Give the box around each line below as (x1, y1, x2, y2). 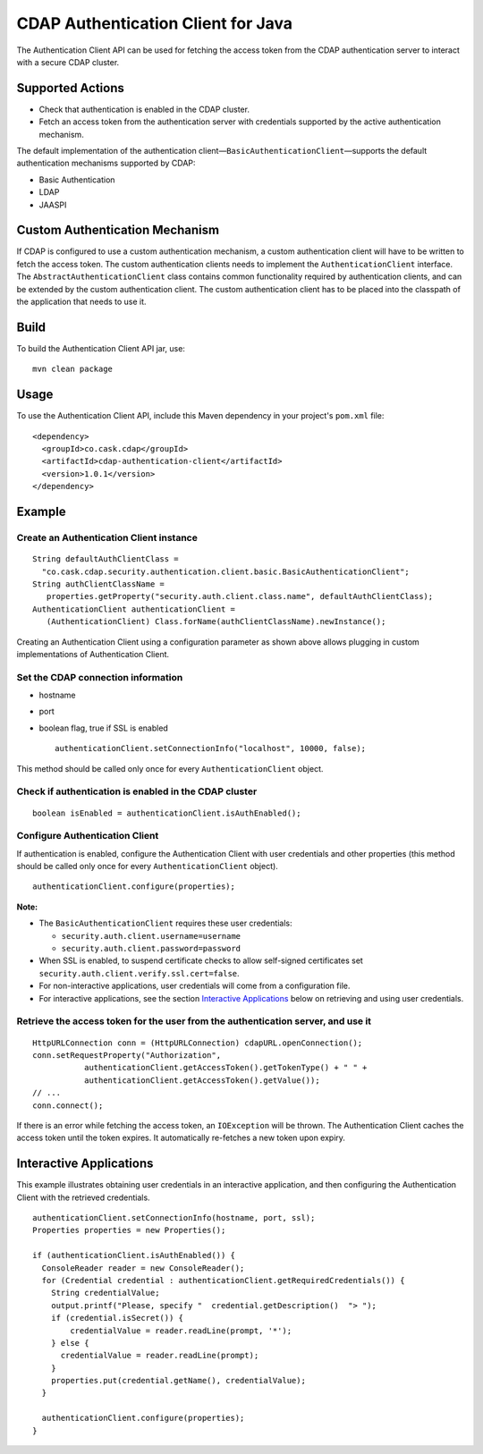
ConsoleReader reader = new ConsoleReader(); (41, 1263, 245, 1273)
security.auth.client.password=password (61, 943, 241, 954)
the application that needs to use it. (16, 296, 147, 308)
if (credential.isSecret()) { (50, 1313, 183, 1323)
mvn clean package (32, 364, 114, 375)
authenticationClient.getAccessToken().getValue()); (83, 1075, 321, 1086)
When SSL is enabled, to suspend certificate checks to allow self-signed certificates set (38, 955, 364, 966)
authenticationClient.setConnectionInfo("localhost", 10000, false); (55, 743, 367, 754)
